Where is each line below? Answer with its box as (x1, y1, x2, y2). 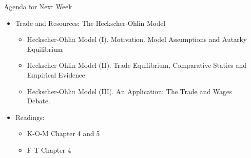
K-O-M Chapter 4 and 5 (27, 128, 100, 138)
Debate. (27, 96, 50, 106)
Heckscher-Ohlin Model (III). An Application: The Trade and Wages (27, 86, 232, 96)
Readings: (15, 112, 45, 122)
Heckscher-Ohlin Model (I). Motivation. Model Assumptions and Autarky (27, 34, 247, 44)
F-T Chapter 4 (27, 144, 71, 155)
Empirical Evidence (27, 69, 85, 79)
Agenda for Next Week (4, 1, 72, 11)
